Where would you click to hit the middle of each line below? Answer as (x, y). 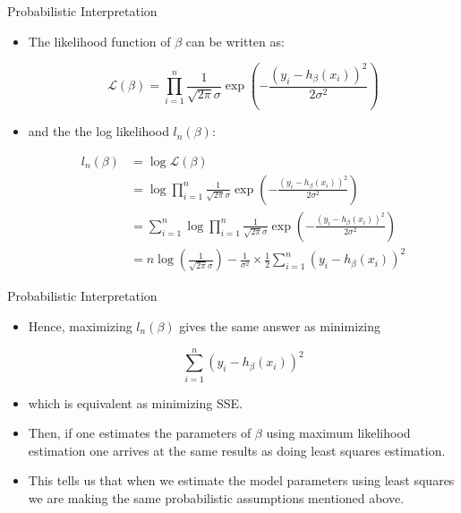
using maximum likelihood (338, 433)
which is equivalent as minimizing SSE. (135, 402)
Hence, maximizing (80, 325)
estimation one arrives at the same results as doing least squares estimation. (237, 450)
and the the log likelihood (98, 131)
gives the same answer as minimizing (280, 325)
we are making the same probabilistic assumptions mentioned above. (216, 498)
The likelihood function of (99, 41)
